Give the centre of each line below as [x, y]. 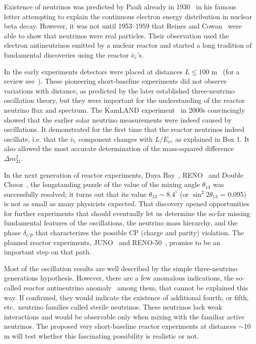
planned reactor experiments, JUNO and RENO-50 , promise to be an [112, 242]
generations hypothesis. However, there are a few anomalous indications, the [119, 278]
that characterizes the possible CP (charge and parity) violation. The [140, 233]
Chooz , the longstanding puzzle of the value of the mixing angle [102, 184]
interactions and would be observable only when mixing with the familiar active [124, 316]
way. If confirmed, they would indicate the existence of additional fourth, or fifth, [127, 297]
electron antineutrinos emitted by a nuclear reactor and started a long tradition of [128, 45]
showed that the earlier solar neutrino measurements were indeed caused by [118, 119]
